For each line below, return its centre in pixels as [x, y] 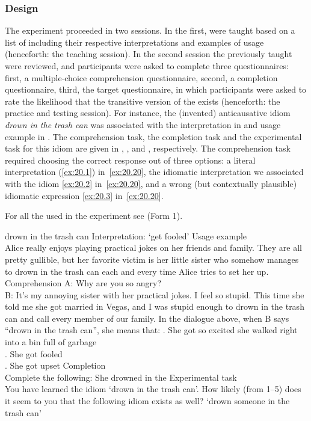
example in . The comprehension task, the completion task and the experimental [153, 136]
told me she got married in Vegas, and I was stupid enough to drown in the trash [155, 306]
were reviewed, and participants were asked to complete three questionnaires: [147, 66]
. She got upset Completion [55, 365]
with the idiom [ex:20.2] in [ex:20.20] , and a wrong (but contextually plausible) [151, 183]
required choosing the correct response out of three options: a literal [130, 160]
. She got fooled [34, 353]
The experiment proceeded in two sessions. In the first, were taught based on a [150, 30]
